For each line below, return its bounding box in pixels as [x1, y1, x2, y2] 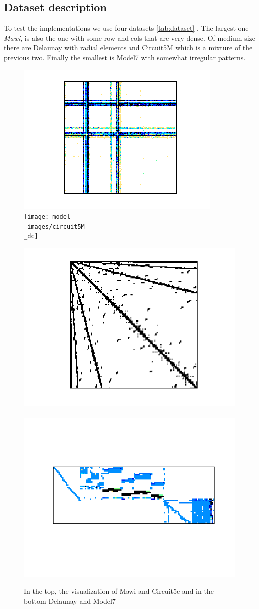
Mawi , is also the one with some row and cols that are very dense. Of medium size [4, 32, 255, 43]
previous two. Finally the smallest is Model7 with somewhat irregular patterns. [4, 52, 246, 62]
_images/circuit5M [24, 223, 85, 230]
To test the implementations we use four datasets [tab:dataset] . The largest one [4, 23, 249, 33]
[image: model [24, 213, 71, 221]
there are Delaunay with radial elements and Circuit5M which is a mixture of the [4, 42, 253, 53]
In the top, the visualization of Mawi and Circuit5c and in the [24, 585, 214, 596]
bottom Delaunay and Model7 [24, 595, 116, 606]
